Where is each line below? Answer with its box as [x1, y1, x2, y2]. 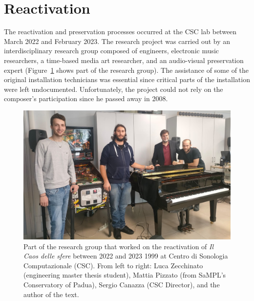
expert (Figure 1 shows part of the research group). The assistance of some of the [4, 64, 249, 75]
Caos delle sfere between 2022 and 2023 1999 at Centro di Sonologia [23, 251, 228, 261]
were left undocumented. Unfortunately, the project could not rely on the [4, 84, 223, 94]
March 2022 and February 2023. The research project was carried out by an [4, 36, 231, 46]
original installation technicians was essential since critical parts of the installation [4, 74, 250, 85]
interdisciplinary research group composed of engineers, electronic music [4, 45, 219, 56]
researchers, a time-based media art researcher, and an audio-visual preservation [4, 55, 244, 65]
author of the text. [23, 289, 79, 299]
